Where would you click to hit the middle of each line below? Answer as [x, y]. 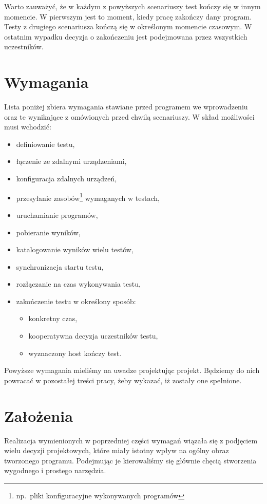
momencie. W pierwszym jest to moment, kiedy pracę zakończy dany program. [128, 16]
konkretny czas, [53, 318]
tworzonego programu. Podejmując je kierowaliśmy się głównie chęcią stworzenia [130, 460]
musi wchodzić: [28, 127]
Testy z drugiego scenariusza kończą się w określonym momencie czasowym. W [128, 26]
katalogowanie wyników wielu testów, [75, 249]
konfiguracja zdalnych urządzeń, [66, 179]
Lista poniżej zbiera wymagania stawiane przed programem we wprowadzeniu [126, 107]
